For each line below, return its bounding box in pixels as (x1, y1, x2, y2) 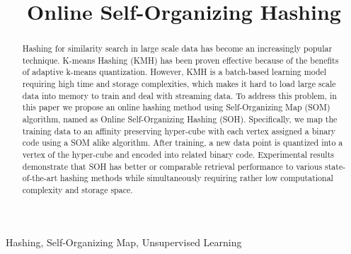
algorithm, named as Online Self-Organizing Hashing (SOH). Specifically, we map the (22, 113, 338, 125)
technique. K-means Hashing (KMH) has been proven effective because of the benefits (22, 54, 339, 66)
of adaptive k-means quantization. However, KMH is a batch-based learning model (22, 66, 327, 78)
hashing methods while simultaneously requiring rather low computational (60, 172, 333, 184)
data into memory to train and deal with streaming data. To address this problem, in (22, 89, 337, 101)
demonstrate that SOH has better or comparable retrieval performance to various (22, 160, 323, 172)
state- (325, 160, 346, 172)
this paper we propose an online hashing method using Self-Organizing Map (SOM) (22, 101, 330, 113)
